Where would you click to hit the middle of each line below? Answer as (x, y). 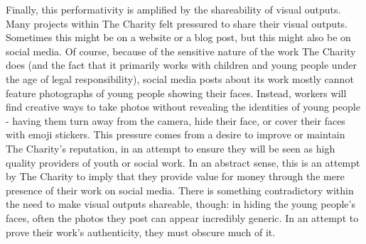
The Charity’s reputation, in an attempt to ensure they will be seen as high (171, 148)
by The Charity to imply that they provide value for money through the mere (175, 176)
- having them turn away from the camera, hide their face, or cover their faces (176, 120)
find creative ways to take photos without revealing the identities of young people (183, 107)
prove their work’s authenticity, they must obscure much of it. (141, 232)
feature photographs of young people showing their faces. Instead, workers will (176, 93)
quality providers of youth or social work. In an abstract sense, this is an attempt (183, 162)
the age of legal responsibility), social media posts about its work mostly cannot (180, 78)
